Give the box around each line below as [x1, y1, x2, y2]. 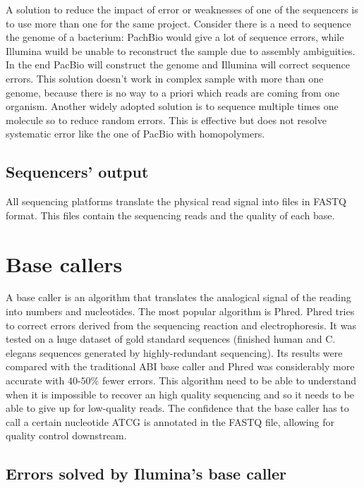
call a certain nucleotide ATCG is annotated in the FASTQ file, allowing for [6, 414, 334, 429]
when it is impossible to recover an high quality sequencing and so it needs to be [6, 386, 355, 401]
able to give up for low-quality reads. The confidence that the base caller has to [6, 401, 349, 415]
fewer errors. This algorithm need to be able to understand [102, 373, 357, 388]
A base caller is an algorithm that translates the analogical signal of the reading [6, 290, 351, 305]
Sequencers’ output [6, 161, 149, 183]
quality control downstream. [6, 428, 127, 443]
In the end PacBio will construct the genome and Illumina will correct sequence [6, 57, 350, 72]
